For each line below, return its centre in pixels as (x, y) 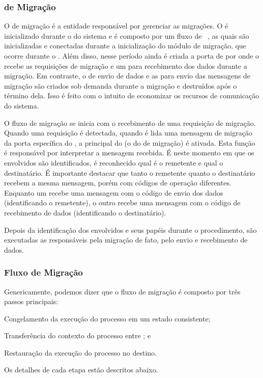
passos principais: (31, 301)
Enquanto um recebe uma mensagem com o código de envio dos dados (114, 192)
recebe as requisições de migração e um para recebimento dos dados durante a (126, 65)
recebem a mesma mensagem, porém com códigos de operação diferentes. (118, 183)
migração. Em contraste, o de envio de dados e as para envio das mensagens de (127, 76)
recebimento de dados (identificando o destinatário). (85, 212)
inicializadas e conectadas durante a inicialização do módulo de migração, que (125, 46)
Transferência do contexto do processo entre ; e (78, 335)
